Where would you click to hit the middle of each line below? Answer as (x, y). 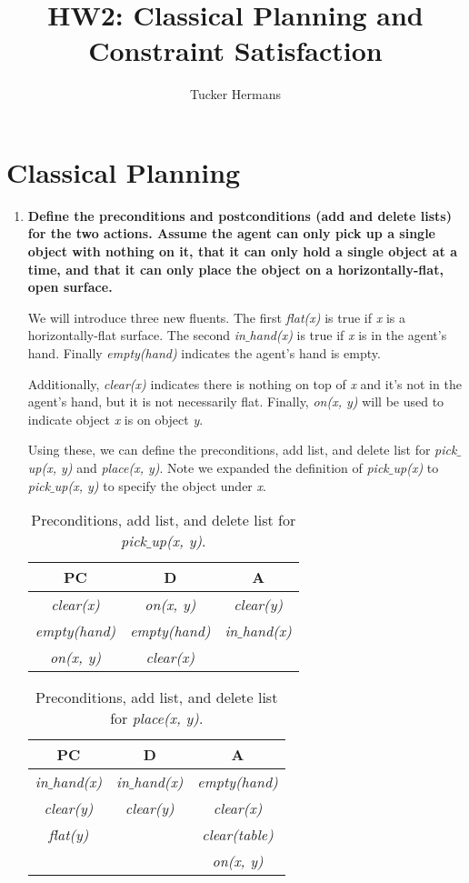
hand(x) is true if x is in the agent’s (348, 335)
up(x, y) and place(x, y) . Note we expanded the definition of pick (208, 467)
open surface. (70, 287)
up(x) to (416, 467)
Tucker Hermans (235, 94)
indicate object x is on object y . (115, 419)
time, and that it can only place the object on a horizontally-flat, (235, 269)
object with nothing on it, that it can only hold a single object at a (243, 251)
